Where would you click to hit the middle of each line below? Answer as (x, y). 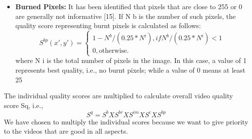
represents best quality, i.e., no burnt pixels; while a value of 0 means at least (130, 69)
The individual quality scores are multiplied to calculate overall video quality (118, 96)
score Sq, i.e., (24, 105)
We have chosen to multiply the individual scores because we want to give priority (126, 121)
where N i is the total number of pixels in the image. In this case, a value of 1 (131, 60)
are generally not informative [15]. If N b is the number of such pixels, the (126, 16)
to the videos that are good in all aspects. (66, 131)
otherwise (113, 51)
